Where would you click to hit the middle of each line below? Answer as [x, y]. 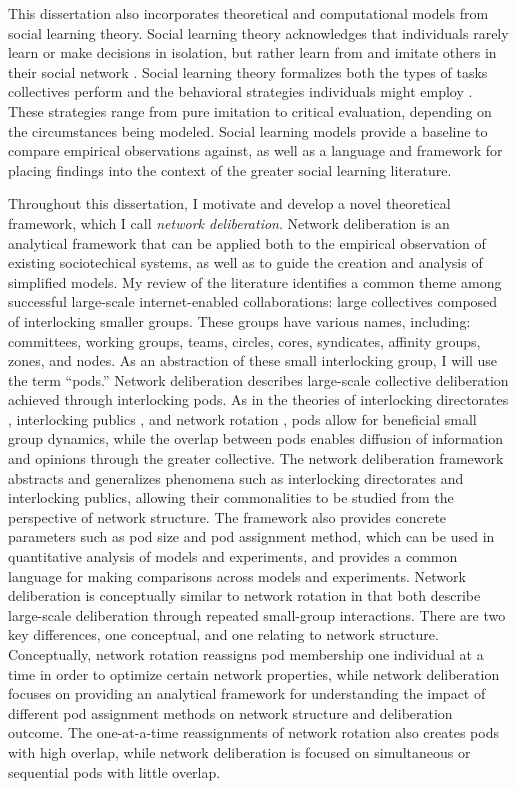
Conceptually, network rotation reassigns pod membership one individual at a [246, 654]
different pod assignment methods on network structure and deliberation [230, 712]
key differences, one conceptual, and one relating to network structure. [223, 634]
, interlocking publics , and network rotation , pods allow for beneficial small [242, 418]
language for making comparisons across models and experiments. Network [237, 575]
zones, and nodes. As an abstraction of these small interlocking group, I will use [253, 360]
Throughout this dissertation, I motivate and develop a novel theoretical [229, 203]
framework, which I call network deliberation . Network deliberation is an [229, 222]
